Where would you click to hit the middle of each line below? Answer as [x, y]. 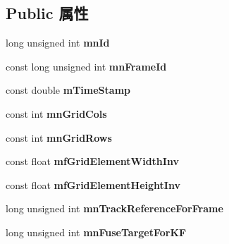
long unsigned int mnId [58, 43]
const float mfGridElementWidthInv [92, 161]
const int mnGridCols [56, 113]
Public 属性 [47, 13]
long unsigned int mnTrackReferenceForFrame [114, 208]
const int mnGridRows [59, 137]
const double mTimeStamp [68, 90]
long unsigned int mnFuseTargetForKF [96, 232]
